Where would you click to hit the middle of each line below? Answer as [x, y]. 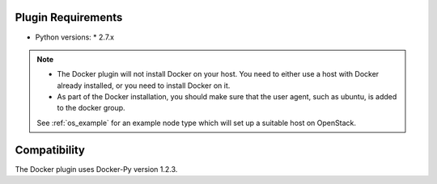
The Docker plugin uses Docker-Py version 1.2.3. [96, 169]
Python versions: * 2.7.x [75, 37]
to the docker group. [91, 108]
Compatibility [50, 150]
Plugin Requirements [69, 17]
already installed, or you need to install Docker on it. [144, 86]
